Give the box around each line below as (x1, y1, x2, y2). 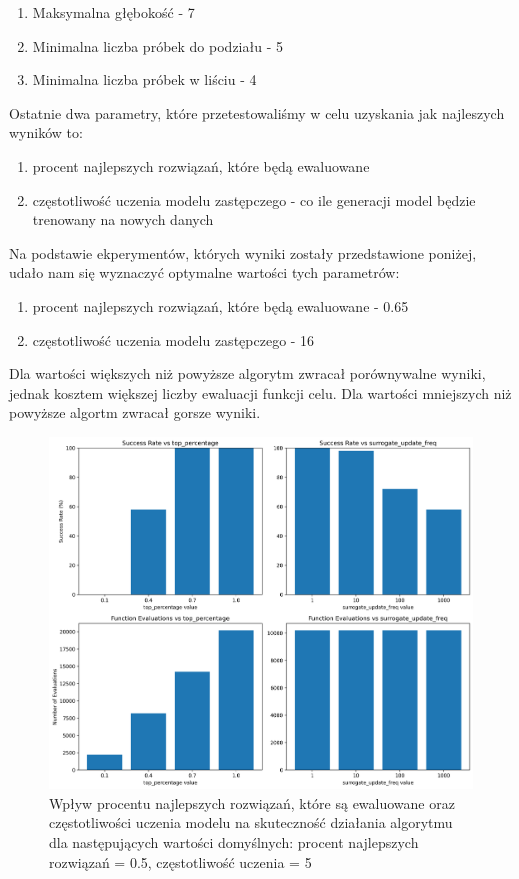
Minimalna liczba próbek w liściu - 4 (32, 69, 257, 90)
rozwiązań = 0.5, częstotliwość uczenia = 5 (49, 851, 312, 872)
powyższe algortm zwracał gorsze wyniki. (9, 402, 261, 423)
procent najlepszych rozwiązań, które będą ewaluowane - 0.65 (32, 295, 409, 316)
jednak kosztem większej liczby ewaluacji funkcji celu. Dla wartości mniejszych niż (9, 382, 512, 403)
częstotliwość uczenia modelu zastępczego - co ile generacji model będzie (32, 189, 476, 210)
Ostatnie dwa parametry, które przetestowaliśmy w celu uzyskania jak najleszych (9, 102, 505, 123)
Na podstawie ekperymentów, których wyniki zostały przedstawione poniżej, (9, 242, 477, 263)
